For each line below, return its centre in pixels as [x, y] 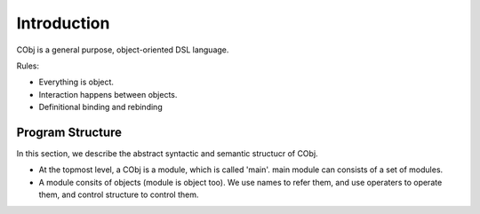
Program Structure [69, 132]
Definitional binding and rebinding [101, 107]
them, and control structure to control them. [119, 194]
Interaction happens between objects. [108, 94]
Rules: [28, 66]
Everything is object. [76, 82]
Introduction [63, 23]
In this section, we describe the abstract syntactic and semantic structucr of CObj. [168, 154]
